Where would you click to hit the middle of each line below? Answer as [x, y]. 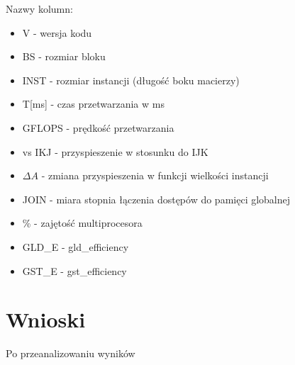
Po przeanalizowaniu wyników [71, 353]
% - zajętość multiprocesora [82, 223]
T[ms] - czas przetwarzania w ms [93, 104]
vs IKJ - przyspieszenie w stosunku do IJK [115, 151]
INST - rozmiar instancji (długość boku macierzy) [131, 80]
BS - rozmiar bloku [64, 56]
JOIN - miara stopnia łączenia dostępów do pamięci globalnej [156, 199]
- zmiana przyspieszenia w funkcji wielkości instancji [155, 175]
